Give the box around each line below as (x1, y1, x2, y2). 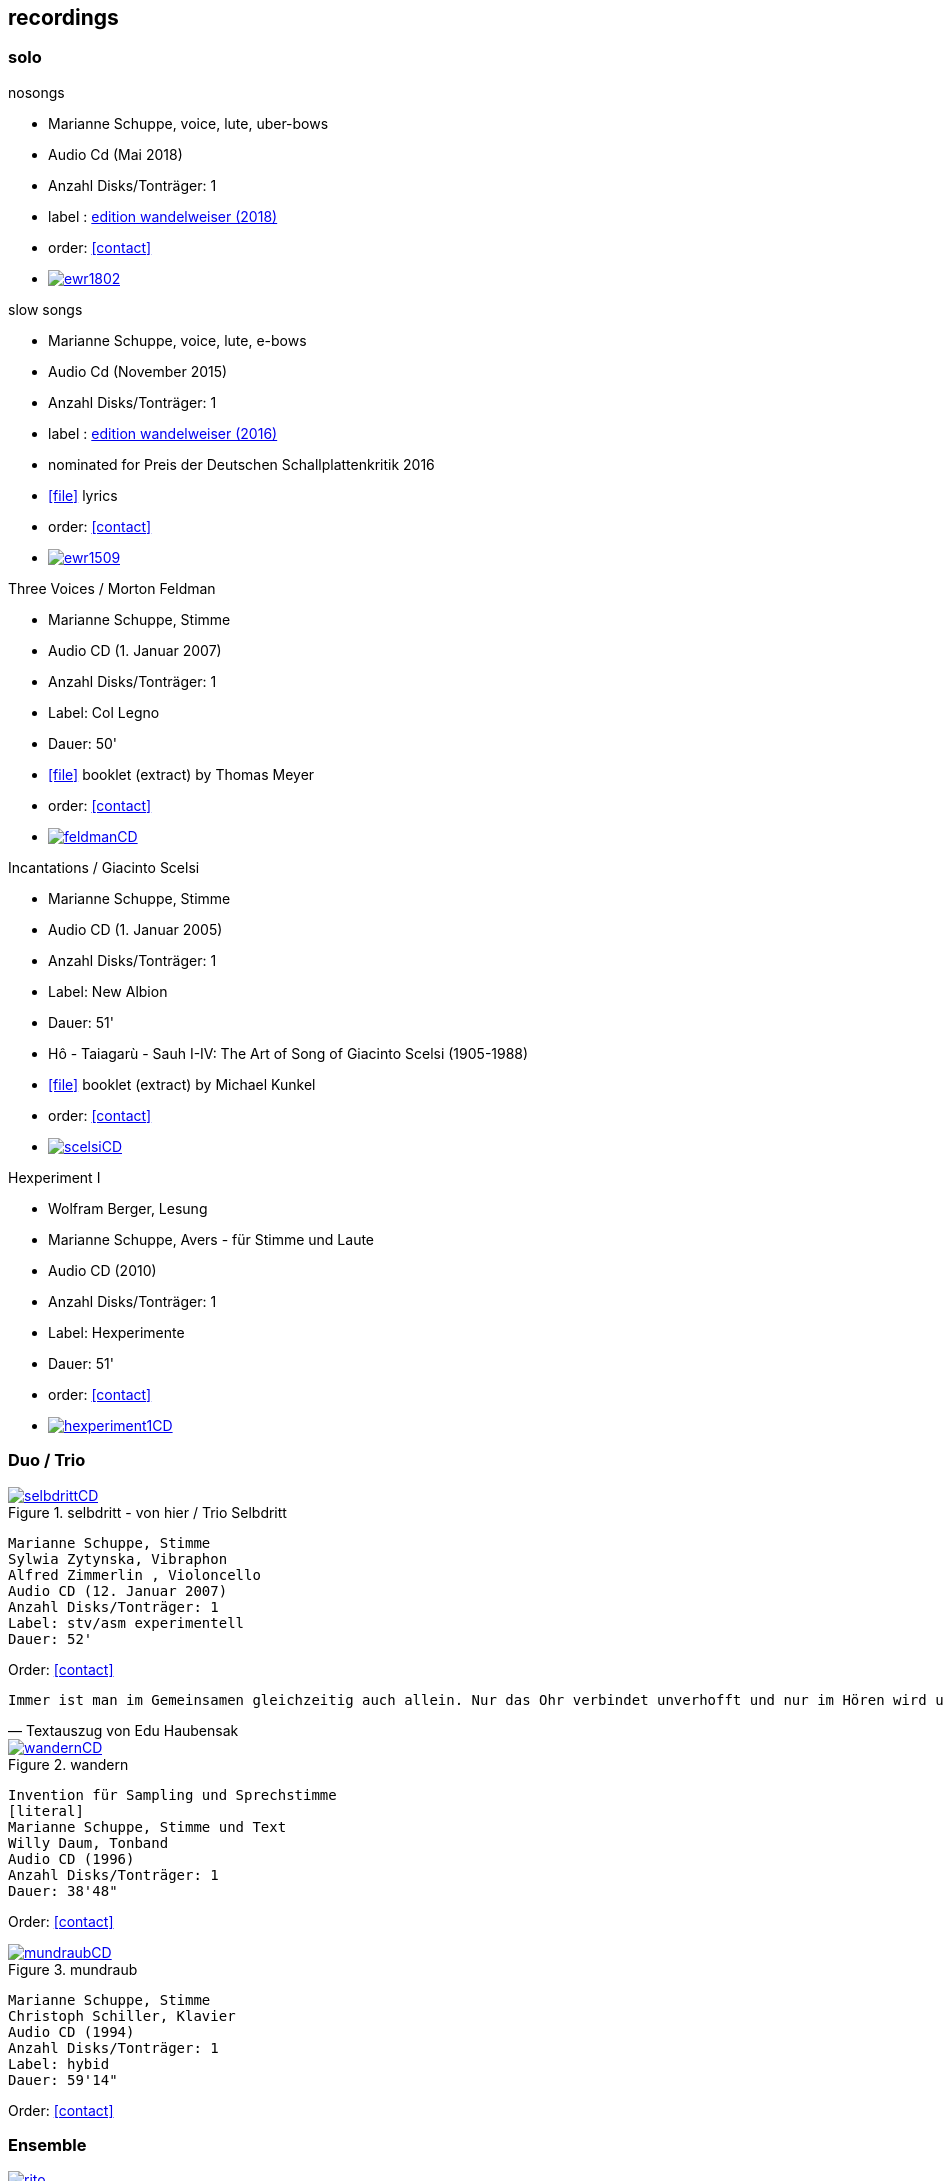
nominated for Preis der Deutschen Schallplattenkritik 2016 (48, 455, 435, 473)
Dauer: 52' (8, 1630, 93, 1647)
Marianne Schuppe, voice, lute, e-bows (48, 331, 307, 349)
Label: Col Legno (48, 703, 160, 721)
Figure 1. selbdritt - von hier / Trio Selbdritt (8, 1503, 287, 1521)
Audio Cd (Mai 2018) (48, 145, 183, 163)
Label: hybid (8, 2055, 110, 2072)
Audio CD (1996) (8, 1850, 135, 1867)
